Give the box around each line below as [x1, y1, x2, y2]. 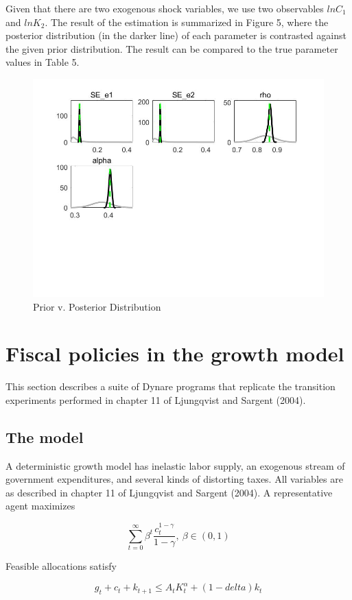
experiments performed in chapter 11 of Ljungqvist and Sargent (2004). [5, 392, 306, 407]
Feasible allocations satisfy [5, 559, 117, 573]
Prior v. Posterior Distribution [33, 299, 161, 313]
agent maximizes [5, 499, 75, 513]
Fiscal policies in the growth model [5, 339, 344, 368]
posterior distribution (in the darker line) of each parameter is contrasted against [5, 28, 347, 43]
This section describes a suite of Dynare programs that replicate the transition [5, 379, 336, 394]
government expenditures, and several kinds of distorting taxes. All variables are [5, 472, 343, 486]
